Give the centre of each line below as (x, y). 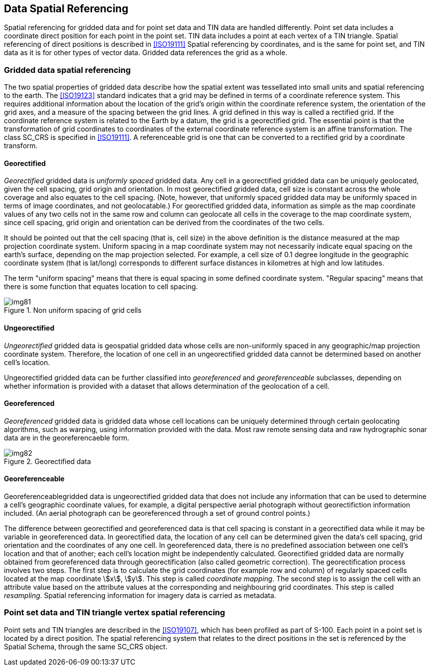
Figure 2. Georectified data (48, 461)
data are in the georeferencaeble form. (67, 437)
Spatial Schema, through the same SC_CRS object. (86, 646)
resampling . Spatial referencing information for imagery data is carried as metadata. (140, 596)
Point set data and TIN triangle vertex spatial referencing (115, 613)
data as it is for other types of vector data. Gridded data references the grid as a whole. (146, 53)
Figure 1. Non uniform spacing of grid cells (73, 310)
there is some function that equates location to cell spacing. (101, 287)
